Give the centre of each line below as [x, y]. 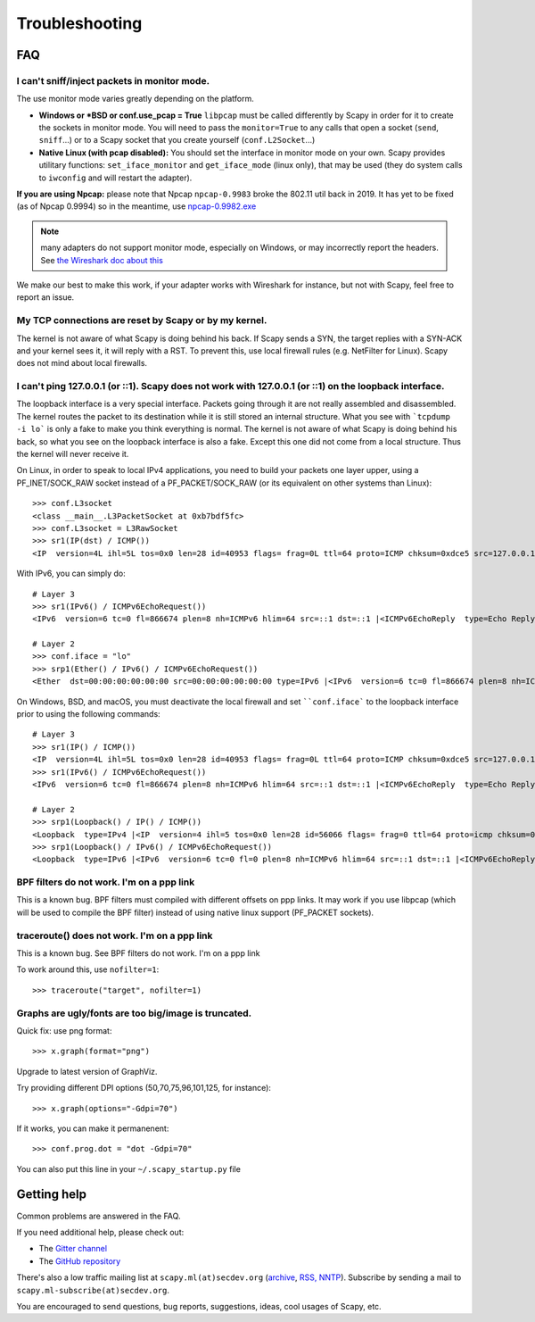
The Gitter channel [73, 1249]
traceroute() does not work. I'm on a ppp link [115, 935]
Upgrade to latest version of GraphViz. [87, 1071]
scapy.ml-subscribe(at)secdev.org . [93, 1290]
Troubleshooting [79, 23]
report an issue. [45, 297]
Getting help [51, 1195]
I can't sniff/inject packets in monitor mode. [113, 80]
